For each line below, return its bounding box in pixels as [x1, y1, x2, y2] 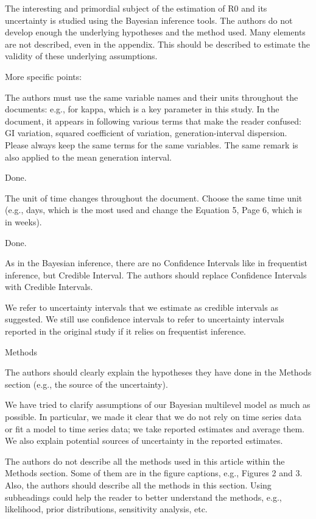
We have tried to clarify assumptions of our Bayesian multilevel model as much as [5, 398, 311, 411]
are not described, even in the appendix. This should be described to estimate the [5, 37, 311, 50]
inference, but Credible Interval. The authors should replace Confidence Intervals [5, 268, 307, 281]
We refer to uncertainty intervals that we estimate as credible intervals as [5, 300, 278, 313]
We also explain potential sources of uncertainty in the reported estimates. [5, 434, 283, 447]
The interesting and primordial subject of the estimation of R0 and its [5, 2, 267, 14]
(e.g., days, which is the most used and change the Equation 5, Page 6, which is [5, 203, 303, 216]
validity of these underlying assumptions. [5, 49, 158, 62]
